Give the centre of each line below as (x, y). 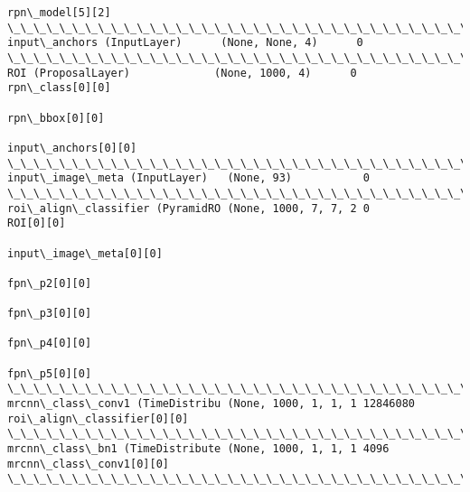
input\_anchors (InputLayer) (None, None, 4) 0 (185, 43)
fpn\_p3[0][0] (50, 314)
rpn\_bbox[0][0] (56, 118)
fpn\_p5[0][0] (50, 373)
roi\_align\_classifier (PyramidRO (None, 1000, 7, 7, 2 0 (188, 208)
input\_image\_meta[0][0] (85, 253)
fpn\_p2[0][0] (50, 283)
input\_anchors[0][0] (72, 148)
